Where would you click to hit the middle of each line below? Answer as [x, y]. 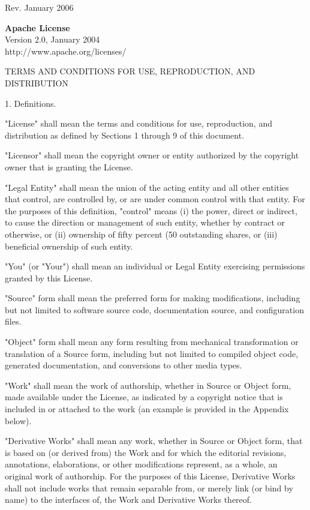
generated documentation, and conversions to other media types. [124, 365]
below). [18, 420]
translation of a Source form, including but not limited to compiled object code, [152, 353]
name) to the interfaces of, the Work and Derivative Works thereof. [128, 499]
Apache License [37, 27]
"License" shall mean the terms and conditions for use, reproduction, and [139, 123]
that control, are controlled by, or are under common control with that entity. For [155, 199]
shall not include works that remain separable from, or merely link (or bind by [149, 487]
